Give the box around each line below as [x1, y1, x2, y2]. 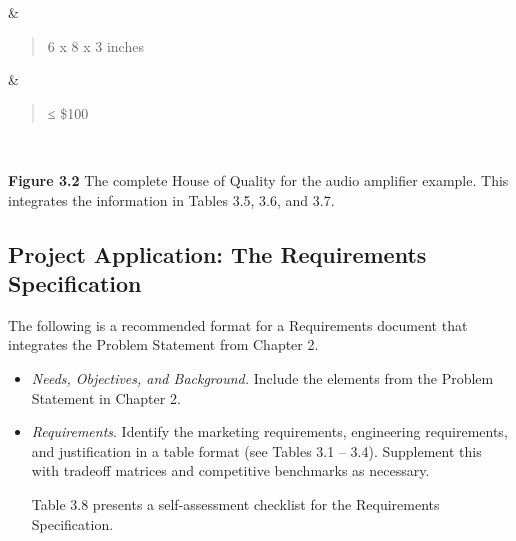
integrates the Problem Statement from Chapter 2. [8, 334, 319, 355]
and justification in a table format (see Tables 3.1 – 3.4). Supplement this [31, 440, 482, 461]
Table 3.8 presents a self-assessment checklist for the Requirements [31, 493, 440, 514]
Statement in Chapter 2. [31, 387, 181, 408]
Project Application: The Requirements [8, 238, 427, 269]
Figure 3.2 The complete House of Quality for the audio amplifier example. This [8, 169, 509, 190]
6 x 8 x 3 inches [47, 35, 144, 56]
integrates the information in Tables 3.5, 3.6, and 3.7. [8, 189, 335, 210]
